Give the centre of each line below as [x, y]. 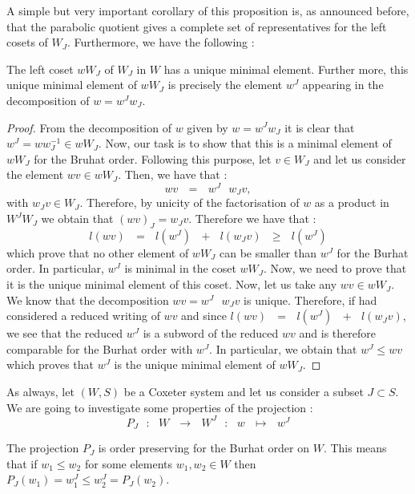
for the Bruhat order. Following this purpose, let [153, 158]
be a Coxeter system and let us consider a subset [244, 392]
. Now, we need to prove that [335, 268]
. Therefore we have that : [252, 219]
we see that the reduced [65, 333]
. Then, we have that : [173, 174]
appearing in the [343, 85]
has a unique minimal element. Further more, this [286, 69]
